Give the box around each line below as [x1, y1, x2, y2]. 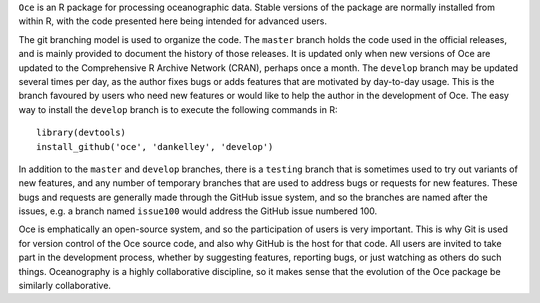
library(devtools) [36, 127, 127, 139]
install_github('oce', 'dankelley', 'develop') [36, 141, 274, 152]
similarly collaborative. [18, 280, 112, 292]
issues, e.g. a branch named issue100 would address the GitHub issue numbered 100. [18, 205, 378, 217]
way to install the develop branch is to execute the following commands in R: [18, 103, 339, 115]
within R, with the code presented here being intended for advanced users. [18, 15, 327, 27]
